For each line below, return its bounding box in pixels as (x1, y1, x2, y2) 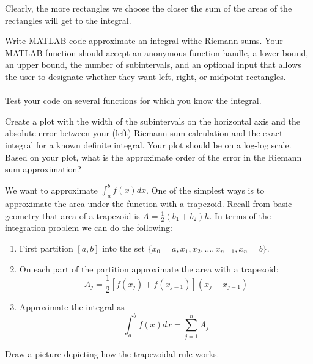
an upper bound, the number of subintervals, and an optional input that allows (5, 58, 301, 71)
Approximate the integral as (19, 300, 125, 313)
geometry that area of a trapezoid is (5, 209, 140, 222)
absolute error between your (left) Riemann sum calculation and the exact (5, 126, 283, 139)
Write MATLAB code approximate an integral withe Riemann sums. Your (5, 34, 283, 47)
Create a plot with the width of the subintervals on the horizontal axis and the (5, 114, 300, 127)
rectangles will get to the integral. (5, 13, 131, 26)
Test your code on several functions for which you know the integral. (5, 94, 262, 107)
